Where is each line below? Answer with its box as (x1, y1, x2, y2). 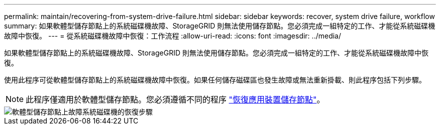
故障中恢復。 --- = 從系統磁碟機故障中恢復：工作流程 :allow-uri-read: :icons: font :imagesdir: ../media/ (4, 31, 342, 40)
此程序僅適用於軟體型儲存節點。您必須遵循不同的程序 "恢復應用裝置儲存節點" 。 (26, 94, 325, 104)
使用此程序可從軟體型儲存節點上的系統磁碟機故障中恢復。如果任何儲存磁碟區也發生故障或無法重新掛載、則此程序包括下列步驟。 (4, 75, 426, 84)
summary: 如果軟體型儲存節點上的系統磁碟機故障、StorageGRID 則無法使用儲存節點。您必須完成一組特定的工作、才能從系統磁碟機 (4, 21, 435, 30)
